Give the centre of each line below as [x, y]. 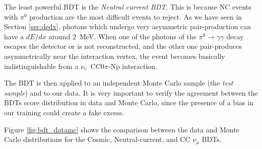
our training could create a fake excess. [64, 112]
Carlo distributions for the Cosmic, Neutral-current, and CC [97, 139]
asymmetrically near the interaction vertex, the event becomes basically [115, 56]
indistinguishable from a [41, 66]
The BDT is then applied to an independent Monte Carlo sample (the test [119, 83]
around [59, 36]
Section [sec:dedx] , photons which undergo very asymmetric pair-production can [128, 26]
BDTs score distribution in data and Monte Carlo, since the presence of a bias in [129, 102]
